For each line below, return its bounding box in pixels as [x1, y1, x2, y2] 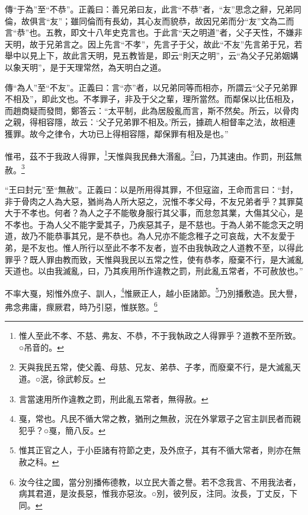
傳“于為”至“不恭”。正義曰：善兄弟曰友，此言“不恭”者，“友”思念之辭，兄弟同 [5, 3, 301, 15]
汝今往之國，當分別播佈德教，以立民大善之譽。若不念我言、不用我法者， [18, 475, 301, 488]
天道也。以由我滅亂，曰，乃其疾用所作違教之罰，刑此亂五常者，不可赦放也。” [5, 265, 303, 277]
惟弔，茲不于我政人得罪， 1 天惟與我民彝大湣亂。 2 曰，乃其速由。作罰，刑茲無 [5, 148, 302, 162]
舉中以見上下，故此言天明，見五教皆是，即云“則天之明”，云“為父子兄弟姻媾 [5, 49, 299, 62]
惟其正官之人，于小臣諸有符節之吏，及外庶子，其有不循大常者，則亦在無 [18, 444, 301, 456]
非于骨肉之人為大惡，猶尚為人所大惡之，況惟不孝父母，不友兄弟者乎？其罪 [5, 195, 295, 207]
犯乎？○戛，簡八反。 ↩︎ [18, 424, 105, 436]
